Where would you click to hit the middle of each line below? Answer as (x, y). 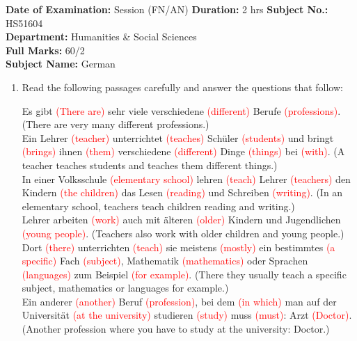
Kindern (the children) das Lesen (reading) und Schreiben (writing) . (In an (182, 192)
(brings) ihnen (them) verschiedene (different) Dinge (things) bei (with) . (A (183, 151)
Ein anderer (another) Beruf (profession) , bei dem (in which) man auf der (179, 301)
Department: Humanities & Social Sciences (101, 37)
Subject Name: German (61, 64)
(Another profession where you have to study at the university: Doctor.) (176, 329)
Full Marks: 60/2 (45, 50)
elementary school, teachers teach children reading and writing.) (158, 206)
